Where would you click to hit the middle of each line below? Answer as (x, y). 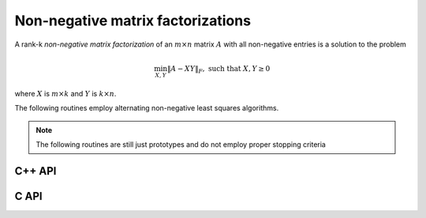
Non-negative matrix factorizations (133, 21)
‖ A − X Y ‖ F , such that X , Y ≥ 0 (219, 70)
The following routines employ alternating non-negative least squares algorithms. (147, 108)
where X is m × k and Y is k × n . (65, 93)
